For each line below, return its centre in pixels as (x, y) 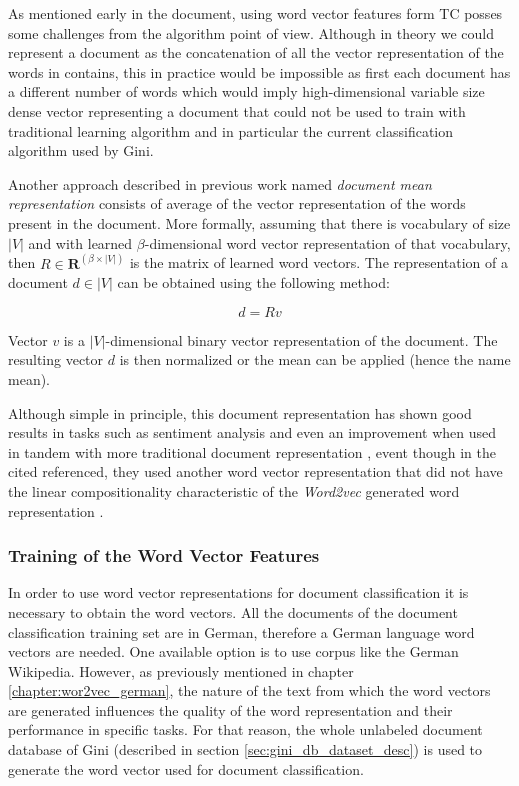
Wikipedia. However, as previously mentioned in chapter (181, 670)
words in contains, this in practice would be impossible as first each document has (259, 71)
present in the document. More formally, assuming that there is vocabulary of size (259, 222)
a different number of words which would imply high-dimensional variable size (246, 91)
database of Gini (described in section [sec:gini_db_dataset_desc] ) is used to (245, 749)
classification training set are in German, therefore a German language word (241, 631)
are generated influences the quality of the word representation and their (230, 709)
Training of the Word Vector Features (164, 555)
